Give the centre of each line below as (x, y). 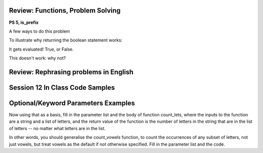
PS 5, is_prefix (24, 22)
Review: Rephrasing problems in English (71, 72)
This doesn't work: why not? (38, 58)
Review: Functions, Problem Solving (65, 10)
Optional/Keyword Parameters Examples (72, 103)
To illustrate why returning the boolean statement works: (66, 40)
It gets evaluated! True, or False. (41, 49)
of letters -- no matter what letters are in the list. (57, 128)
